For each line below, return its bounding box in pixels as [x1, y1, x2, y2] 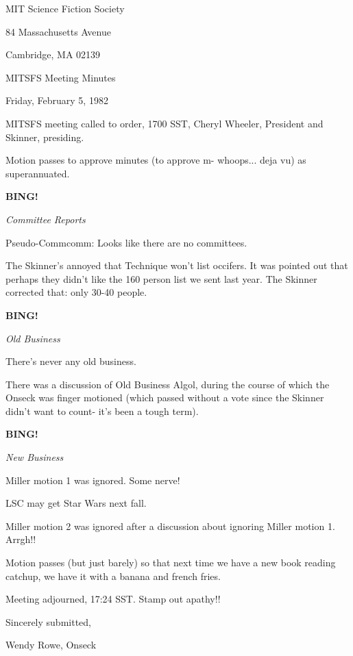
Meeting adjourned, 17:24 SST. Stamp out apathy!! [5, 592, 221, 606]
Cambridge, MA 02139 [5, 47, 101, 62]
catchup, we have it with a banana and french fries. [5, 568, 221, 583]
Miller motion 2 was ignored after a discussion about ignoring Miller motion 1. [5, 518, 335, 533]
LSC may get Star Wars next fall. [5, 496, 147, 510]
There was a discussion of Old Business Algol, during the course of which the [5, 377, 330, 391]
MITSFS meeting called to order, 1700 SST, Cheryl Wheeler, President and [5, 116, 324, 130]
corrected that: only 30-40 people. [5, 285, 147, 299]
